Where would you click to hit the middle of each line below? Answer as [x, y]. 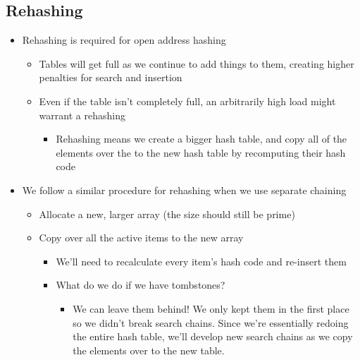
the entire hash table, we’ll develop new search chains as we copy [213, 336]
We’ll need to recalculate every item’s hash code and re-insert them [201, 261]
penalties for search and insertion [111, 77]
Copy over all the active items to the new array [141, 238]
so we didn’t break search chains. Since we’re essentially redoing [211, 322]
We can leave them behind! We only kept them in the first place [211, 308]
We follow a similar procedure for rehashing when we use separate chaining [184, 190]
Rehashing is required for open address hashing [124, 40]
